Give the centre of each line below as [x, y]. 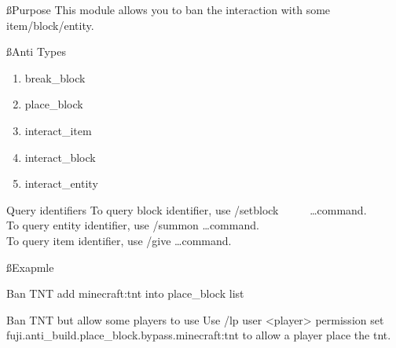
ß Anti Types [36, 51]
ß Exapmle [30, 267]
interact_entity [61, 183]
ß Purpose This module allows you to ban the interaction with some [169, 9]
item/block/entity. [50, 25]
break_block [55, 77]
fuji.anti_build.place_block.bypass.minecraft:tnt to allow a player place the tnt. [199, 335]
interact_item [58, 130]
